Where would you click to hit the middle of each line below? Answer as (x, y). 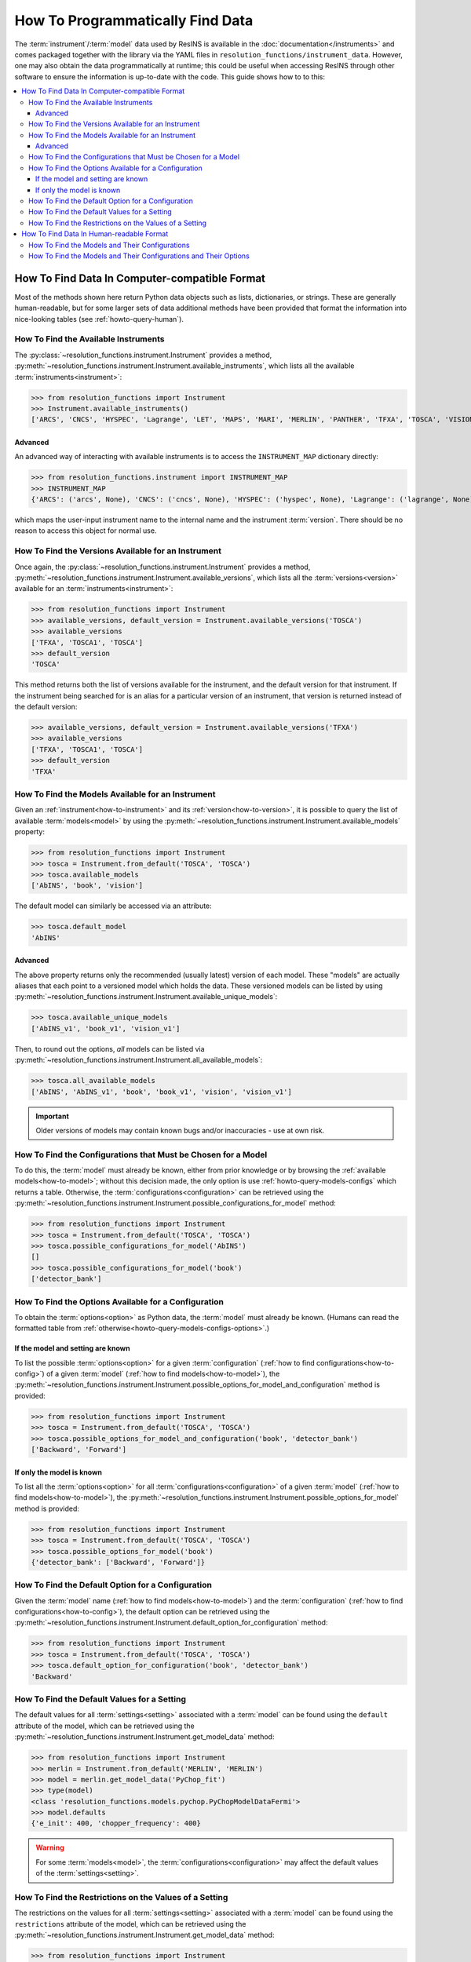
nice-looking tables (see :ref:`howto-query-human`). (99, 319)
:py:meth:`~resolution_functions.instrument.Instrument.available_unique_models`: (146, 997)
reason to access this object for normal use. (86, 531)
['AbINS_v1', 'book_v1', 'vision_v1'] (106, 1028)
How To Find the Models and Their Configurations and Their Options (139, 256)
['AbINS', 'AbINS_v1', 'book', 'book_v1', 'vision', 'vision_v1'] (161, 1092)
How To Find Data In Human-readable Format (95, 234)
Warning (50, 1847)
